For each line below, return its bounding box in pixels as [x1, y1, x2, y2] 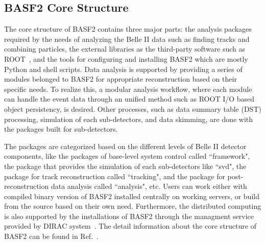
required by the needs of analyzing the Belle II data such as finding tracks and [4, 33, 250, 44]
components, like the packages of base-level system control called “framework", [4, 151, 250, 161]
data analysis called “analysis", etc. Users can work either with [51, 181, 247, 191]
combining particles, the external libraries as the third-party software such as [4, 43, 246, 54]
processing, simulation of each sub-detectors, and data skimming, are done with [4, 113, 253, 124]
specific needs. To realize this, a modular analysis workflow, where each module [4, 83, 252, 94]
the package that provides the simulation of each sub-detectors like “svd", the [4, 160, 247, 171]
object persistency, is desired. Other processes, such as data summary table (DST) [4, 103, 261, 114]
